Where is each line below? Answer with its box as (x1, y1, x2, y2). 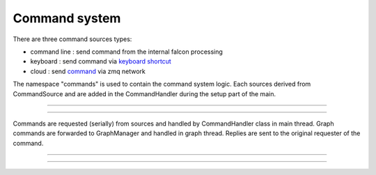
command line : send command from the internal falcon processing (30, 47, 223, 56)
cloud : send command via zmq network (30, 67, 146, 75)
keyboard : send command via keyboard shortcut (30, 57, 172, 66)
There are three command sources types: (13, 35, 132, 43)
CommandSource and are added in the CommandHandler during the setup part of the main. (13, 89, 276, 98)
